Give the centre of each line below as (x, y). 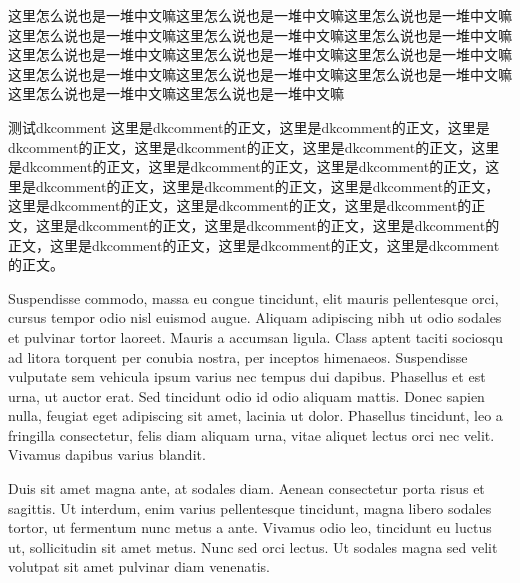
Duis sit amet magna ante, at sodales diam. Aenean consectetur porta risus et (246, 488)
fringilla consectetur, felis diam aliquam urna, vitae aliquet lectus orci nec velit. (251, 434)
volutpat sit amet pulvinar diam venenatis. (139, 566)
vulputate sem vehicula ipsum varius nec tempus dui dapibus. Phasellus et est (247, 376)
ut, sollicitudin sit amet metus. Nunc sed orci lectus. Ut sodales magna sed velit (253, 546)
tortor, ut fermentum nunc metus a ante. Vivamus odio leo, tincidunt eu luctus (250, 527)
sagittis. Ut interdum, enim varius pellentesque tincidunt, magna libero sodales (250, 507)
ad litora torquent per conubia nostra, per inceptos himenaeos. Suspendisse (238, 356)
